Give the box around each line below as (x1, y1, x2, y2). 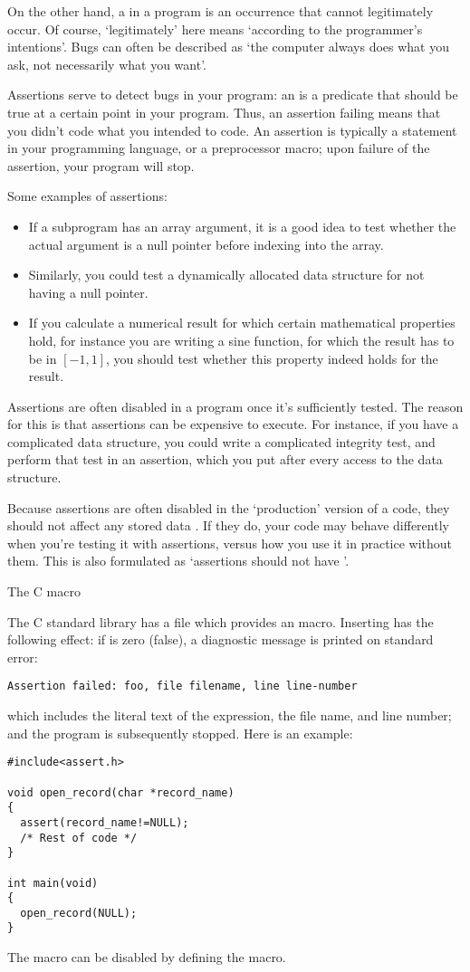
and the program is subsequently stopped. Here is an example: (7, 723, 353, 742)
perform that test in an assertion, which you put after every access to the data (7, 450, 443, 469)
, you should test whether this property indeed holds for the (106, 348, 438, 367)
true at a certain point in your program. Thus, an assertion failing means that (7, 102, 441, 121)
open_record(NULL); (20, 906, 138, 920)
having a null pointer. (28, 282, 149, 301)
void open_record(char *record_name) (7, 786, 235, 799)
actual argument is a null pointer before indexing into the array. (28, 234, 384, 253)
